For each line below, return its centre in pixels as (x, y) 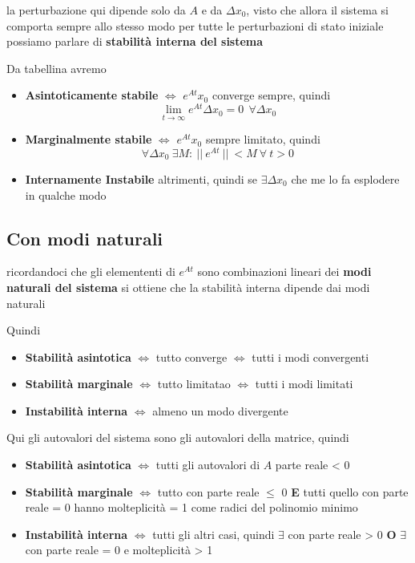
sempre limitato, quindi (263, 139)
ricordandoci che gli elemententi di (91, 271)
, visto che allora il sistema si (317, 10)
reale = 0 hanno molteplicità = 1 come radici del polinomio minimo (191, 507)
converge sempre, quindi (271, 95)
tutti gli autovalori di (208, 465)
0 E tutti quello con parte (345, 491)
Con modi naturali (85, 238)
